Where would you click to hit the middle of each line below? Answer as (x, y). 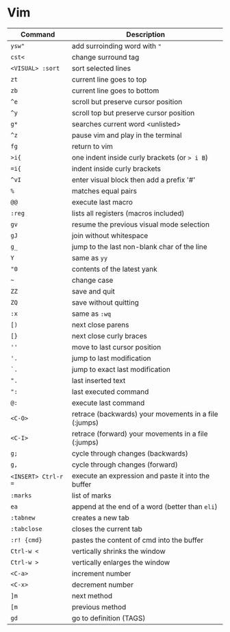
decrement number (102, 585)
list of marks (91, 495)
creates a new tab (100, 517)
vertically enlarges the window (121, 562)
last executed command (110, 391)
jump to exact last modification (121, 369)
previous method (99, 607)
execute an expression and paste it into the (141, 476)
